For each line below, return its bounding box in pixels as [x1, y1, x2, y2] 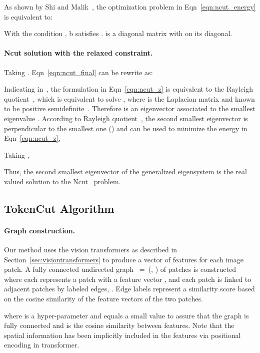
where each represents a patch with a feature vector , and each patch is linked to [4, 273, 251, 284]
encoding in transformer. [4, 339, 79, 350]
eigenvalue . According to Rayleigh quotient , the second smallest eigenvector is [4, 113, 248, 123]
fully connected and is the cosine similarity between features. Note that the [4, 320, 234, 330]
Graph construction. [4, 225, 75, 235]
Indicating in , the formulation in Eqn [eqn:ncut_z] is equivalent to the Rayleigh [4, 84, 253, 94]
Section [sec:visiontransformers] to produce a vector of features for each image [4, 254, 243, 264]
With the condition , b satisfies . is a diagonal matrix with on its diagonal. [4, 28, 232, 39]
